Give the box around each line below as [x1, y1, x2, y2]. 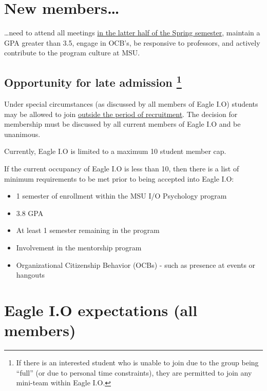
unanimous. [4, 128, 41, 139]
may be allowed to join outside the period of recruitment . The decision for [4, 108, 238, 119]
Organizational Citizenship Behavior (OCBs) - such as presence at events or [16, 259, 256, 270]
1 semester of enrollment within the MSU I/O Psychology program [16, 190, 227, 201]
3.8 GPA [16, 207, 44, 218]
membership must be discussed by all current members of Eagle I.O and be [4, 119, 241, 129]
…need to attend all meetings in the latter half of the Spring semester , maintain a [4, 27, 260, 38]
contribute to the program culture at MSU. [4, 47, 140, 58]
